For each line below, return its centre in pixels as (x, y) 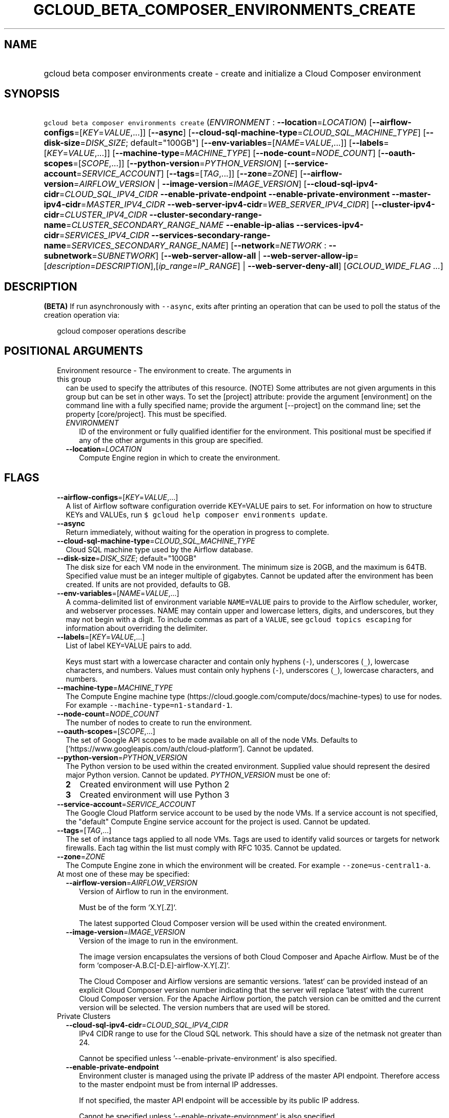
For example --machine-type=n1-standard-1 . (149, 705)
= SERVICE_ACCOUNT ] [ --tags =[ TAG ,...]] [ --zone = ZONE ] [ (190, 174)
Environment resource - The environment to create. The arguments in (174, 371)
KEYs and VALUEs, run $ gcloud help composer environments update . (197, 514)
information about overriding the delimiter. (137, 628)
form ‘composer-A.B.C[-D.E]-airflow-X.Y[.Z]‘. (155, 965)
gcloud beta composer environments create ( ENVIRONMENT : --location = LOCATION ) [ (208, 122)
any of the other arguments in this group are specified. (171, 440)
